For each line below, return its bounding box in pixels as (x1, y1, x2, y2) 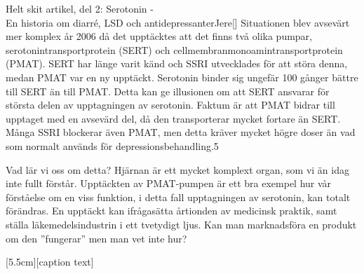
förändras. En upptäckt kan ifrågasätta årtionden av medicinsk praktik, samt (6, 203, 337, 218)
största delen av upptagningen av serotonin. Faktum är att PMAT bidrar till (6, 97, 335, 112)
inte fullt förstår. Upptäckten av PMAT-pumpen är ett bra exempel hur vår (6, 176, 332, 191)
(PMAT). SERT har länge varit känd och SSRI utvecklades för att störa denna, (6, 56, 348, 71)
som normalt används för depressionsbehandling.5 (6, 138, 219, 153)
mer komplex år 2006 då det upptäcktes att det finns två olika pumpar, (6, 29, 312, 43)
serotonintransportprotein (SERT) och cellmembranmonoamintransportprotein (6, 42, 343, 57)
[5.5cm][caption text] (6, 254, 94, 269)
